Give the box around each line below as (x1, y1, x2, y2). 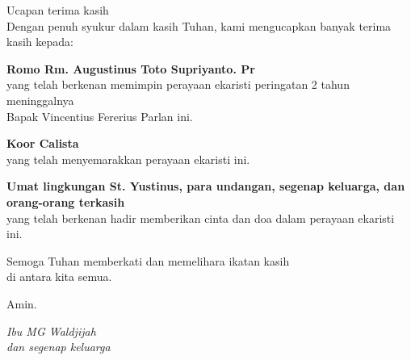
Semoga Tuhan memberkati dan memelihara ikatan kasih (6, 252, 290, 269)
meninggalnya (6, 91, 74, 108)
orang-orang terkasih (6, 193, 125, 210)
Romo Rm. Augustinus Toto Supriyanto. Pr (6, 60, 255, 77)
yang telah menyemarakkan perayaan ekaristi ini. (6, 150, 250, 167)
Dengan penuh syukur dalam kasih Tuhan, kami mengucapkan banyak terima (6, 17, 392, 34)
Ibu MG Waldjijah (6, 322, 96, 339)
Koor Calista (6, 135, 79, 152)
